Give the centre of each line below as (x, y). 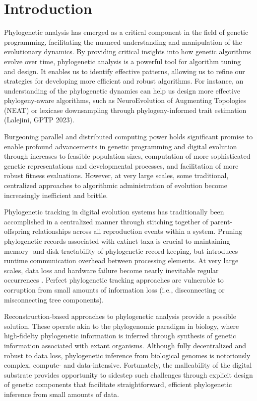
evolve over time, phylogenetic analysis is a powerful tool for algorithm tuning (123, 61)
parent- (222, 221)
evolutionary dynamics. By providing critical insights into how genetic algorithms (128, 51)
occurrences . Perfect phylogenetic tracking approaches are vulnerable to (114, 280)
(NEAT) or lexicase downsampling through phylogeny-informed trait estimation (125, 110)
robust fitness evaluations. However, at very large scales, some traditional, (116, 175)
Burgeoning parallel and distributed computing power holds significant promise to (128, 137)
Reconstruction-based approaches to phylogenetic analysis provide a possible (120, 316)
